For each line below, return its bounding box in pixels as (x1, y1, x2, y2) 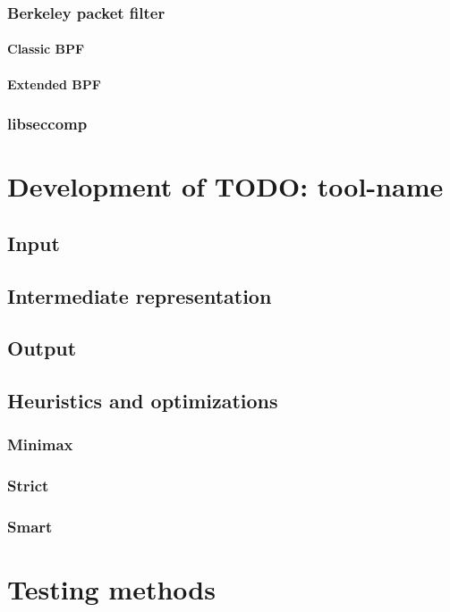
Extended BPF (7, 74, 101, 93)
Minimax (7, 433, 73, 456)
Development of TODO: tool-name (7, 168, 444, 205)
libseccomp (7, 113, 88, 135)
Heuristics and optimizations (7, 387, 278, 415)
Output (7, 334, 77, 362)
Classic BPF (7, 39, 85, 58)
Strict (7, 474, 49, 497)
